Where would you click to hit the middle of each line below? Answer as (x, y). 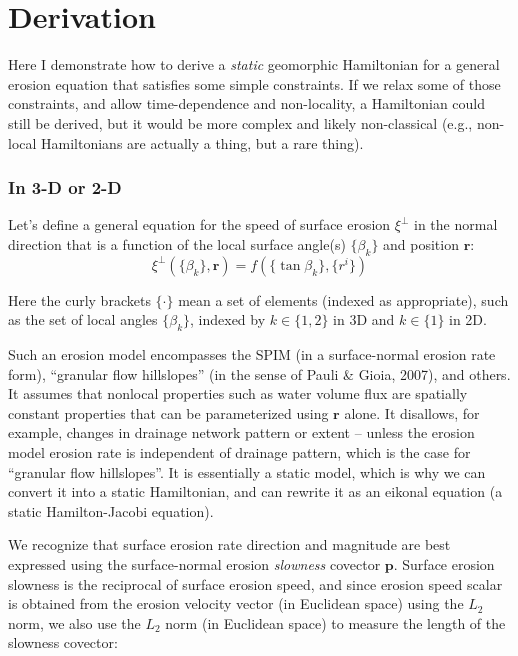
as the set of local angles (83, 319)
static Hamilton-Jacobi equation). (111, 510)
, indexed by (228, 319)
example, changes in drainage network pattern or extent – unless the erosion (241, 432)
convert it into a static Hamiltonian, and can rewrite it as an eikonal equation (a (255, 491)
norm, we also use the (74, 622)
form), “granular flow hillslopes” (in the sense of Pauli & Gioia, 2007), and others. (259, 373)
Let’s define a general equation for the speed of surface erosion (199, 224)
